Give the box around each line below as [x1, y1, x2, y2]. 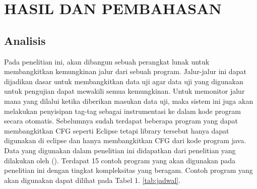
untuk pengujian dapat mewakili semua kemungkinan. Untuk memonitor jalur [4, 86, 245, 96]
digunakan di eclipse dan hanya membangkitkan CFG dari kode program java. [4, 135, 246, 146]
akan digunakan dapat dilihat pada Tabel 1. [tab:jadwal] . [4, 174, 181, 185]
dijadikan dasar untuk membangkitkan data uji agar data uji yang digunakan [4, 76, 243, 86]
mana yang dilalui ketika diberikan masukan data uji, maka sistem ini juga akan [4, 95, 253, 106]
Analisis [4, 32, 46, 48]
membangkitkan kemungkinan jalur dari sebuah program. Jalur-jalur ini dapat [4, 66, 246, 77]
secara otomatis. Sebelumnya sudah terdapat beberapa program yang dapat [4, 115, 238, 126]
